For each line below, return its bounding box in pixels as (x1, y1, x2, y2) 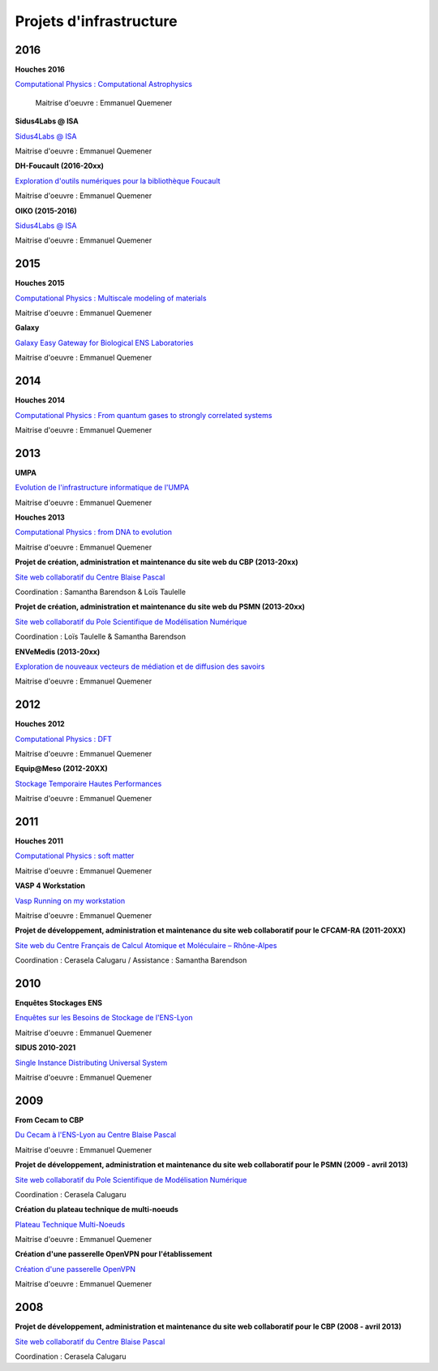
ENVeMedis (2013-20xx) (15, 646, 101, 657)
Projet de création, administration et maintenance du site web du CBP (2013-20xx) (15, 557, 299, 567)
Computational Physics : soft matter (15, 851, 135, 860)
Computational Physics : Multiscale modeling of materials (15, 293, 207, 303)
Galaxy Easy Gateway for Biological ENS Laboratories (15, 338, 194, 347)
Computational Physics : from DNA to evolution (15, 528, 173, 537)
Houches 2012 (15, 719, 65, 729)
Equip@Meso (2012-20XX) (15, 764, 109, 774)
